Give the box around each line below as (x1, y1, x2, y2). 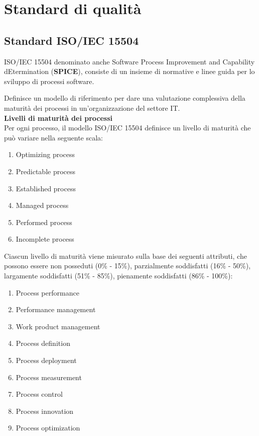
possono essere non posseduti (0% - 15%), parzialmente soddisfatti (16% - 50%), (4, 260, 251, 271)
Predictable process (16, 166, 76, 176)
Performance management (16, 304, 96, 315)
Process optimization (16, 422, 80, 433)
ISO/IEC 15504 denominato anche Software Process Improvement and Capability (4, 56, 255, 66)
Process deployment (16, 355, 77, 366)
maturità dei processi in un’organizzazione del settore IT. (4, 102, 180, 113)
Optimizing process (16, 149, 75, 160)
